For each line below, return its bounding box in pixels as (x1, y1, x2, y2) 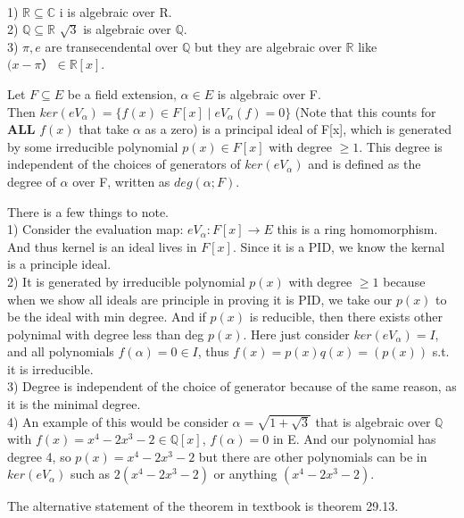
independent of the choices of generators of (7, 155, 241, 173)
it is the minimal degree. (7, 395, 141, 414)
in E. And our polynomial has (272, 430, 436, 448)
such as (70, 464, 111, 483)
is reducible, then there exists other (249, 307, 443, 326)
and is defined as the (308, 155, 421, 173)
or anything (213, 464, 278, 483)
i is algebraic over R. (59, 2, 172, 21)
